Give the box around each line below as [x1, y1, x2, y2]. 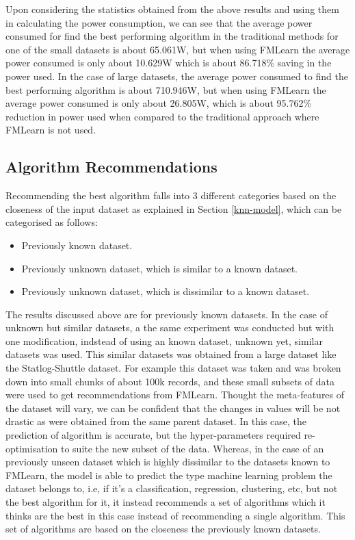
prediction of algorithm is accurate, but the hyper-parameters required [5, 428, 301, 442]
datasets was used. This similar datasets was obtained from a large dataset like [5, 347, 337, 361]
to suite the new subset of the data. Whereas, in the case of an [60, 441, 324, 455]
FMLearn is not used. [5, 123, 96, 137]
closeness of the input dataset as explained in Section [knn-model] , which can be [5, 201, 342, 216]
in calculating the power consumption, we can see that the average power [5, 15, 313, 29]
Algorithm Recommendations [5, 156, 218, 177]
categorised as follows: [5, 215, 98, 229]
